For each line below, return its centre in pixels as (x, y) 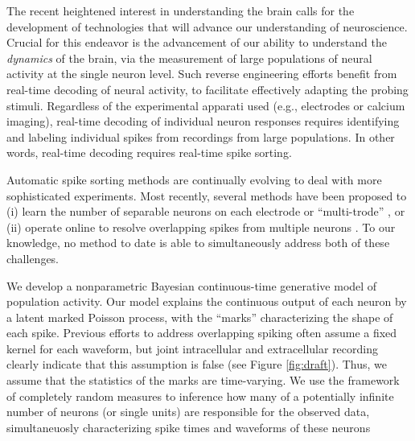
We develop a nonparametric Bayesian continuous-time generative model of (192, 285)
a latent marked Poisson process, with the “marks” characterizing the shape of (200, 317)
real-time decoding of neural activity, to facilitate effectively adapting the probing (207, 89)
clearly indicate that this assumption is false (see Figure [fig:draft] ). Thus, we (197, 364)
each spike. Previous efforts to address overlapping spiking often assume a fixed (202, 333)
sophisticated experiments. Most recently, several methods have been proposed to (207, 195)
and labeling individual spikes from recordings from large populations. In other (201, 136)
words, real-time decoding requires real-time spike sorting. (149, 152)
